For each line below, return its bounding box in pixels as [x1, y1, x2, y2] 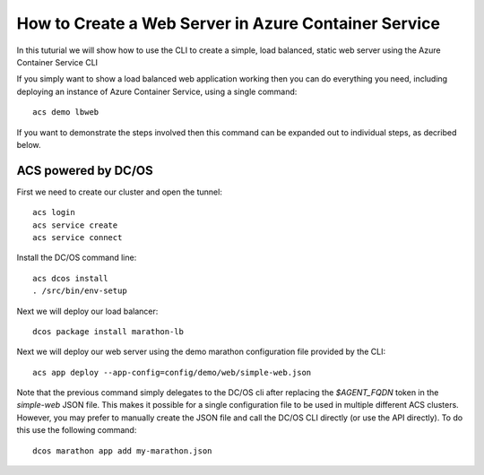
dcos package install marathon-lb [32, 326, 184, 336]
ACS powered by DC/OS [16, 162, 153, 178]
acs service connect [32, 232, 123, 242]
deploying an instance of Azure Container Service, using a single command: [16, 86, 298, 97]
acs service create [32, 220, 118, 230]
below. [16, 139, 41, 150]
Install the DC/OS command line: [16, 252, 137, 263]
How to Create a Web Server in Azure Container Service [16, 13, 441, 33]
